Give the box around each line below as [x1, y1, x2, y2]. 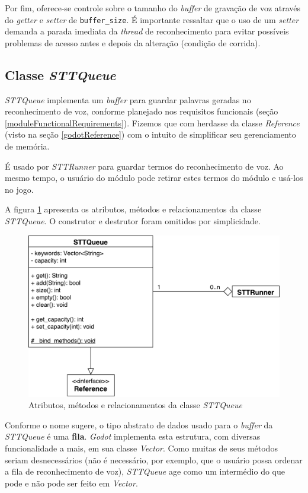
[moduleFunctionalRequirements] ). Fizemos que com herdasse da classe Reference [5, 116, 300, 129]
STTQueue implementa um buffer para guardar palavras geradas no [5, 93, 251, 106]
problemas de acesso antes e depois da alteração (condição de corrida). [5, 36, 261, 49]
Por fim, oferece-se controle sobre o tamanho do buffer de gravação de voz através [5, 2, 301, 14]
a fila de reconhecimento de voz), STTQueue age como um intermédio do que [5, 465, 285, 478]
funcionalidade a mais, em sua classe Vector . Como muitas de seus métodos [5, 441, 278, 454]
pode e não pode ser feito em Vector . [5, 476, 138, 489]
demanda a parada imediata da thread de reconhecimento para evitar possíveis [5, 25, 289, 37]
